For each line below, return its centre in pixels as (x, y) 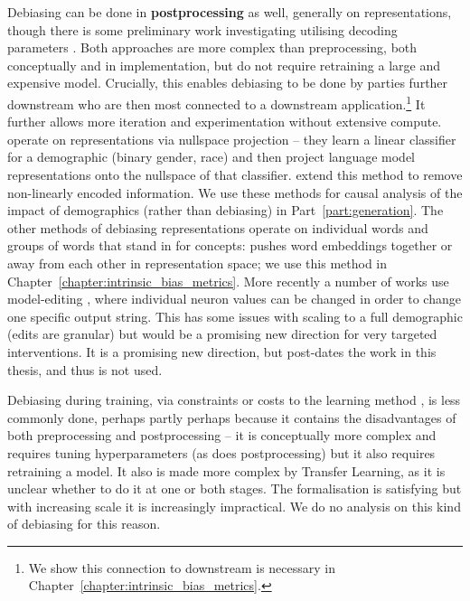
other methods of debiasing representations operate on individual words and (218, 227)
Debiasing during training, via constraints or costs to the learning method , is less (234, 400)
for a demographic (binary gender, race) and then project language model (211, 157)
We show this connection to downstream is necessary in (182, 567)
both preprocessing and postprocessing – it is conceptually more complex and (222, 435)
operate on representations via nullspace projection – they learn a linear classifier (232, 139)
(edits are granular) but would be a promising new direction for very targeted (222, 334)
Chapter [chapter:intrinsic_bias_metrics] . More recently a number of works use (228, 281)
